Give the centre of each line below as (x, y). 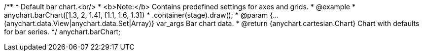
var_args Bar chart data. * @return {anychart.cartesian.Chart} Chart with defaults (288, 23)
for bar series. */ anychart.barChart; (62, 32)
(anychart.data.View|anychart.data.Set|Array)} (79, 23)
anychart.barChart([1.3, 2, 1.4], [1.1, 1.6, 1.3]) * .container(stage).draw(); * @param (136, 15)
